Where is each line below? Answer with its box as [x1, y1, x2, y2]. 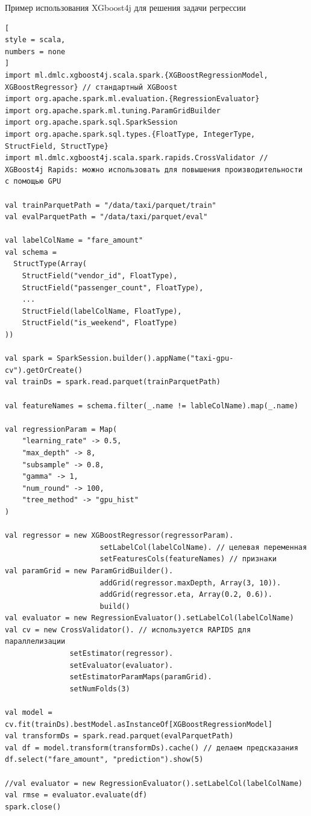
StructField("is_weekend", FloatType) [22, 319, 178, 328]
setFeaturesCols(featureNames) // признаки [99, 555, 277, 564]
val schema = [5, 248, 57, 257]
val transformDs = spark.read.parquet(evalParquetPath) [5, 732, 234, 741]
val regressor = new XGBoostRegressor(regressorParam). [5, 531, 234, 540]
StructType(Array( [13, 260, 87, 269]
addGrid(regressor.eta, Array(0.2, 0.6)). [99, 590, 272, 599]
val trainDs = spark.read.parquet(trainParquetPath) [5, 378, 221, 387]
